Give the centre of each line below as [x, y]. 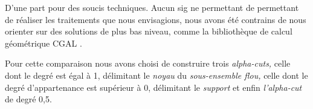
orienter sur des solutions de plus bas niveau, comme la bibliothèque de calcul [149, 31]
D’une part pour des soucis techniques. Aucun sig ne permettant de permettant [152, 7]
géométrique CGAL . [44, 43]
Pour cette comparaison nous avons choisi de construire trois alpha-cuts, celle [148, 63]
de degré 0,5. [28, 99]
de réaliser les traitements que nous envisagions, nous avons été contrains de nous [156, 19]
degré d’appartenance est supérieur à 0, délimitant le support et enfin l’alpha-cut [153, 87]
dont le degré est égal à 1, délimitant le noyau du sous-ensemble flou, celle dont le [156, 75]
